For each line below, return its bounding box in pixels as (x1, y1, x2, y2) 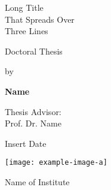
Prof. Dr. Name (5, 117, 61, 129)
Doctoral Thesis (5, 44, 63, 57)
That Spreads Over (5, 13, 75, 25)
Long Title (5, 1, 44, 13)
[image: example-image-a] (5, 158, 107, 167)
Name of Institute (5, 176, 70, 188)
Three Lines (5, 25, 48, 37)
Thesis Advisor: (5, 105, 61, 117)
